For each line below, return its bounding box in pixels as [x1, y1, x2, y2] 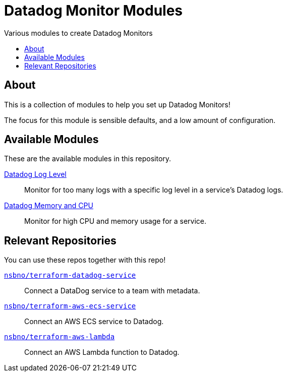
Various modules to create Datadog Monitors [4, 28, 153, 37]
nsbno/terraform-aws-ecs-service [4, 302, 136, 310]
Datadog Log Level [4, 170, 67, 179]
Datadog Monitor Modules [4, 2, 183, 19]
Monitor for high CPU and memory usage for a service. [24, 217, 207, 226]
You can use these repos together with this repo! [4, 256, 166, 265]
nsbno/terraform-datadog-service [4, 271, 136, 280]
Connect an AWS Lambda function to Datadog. [24, 348, 180, 357]
